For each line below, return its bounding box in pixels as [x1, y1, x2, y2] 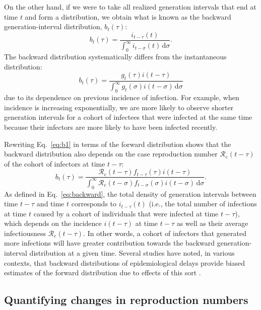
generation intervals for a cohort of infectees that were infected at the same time [4, 112, 252, 122]
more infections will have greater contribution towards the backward [4, 238, 215, 248]
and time [36, 198, 64, 209]
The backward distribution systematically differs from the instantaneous [4, 51, 227, 61]
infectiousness [4, 227, 46, 238]
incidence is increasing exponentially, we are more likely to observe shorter [4, 102, 234, 112]
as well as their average [176, 218, 248, 228]
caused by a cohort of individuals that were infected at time [33, 208, 219, 218]
